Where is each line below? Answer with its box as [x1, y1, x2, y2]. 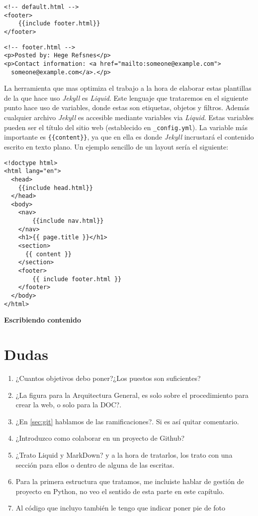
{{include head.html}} [18, 184, 93, 191]
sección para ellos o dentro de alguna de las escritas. [15, 459, 174, 470]
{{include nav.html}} [32, 217, 104, 225]
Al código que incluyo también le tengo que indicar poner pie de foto [15, 503, 226, 513]
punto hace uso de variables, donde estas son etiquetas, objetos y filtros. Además [4, 102, 250, 113]
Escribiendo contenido [4, 315, 82, 325]
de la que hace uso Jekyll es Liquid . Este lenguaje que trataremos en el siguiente [4, 92, 248, 103]
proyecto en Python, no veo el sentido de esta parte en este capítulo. [15, 486, 225, 496]
